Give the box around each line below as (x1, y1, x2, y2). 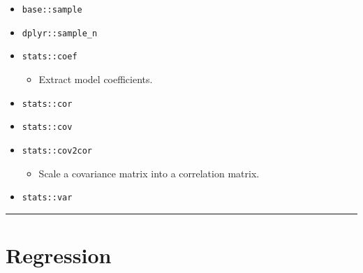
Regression (6, 240, 112, 269)
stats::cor (22, 98, 73, 109)
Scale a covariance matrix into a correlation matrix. (38, 165, 260, 180)
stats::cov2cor (22, 145, 93, 156)
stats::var (22, 193, 73, 203)
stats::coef (22, 52, 77, 62)
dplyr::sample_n (22, 28, 98, 38)
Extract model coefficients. (38, 71, 153, 86)
